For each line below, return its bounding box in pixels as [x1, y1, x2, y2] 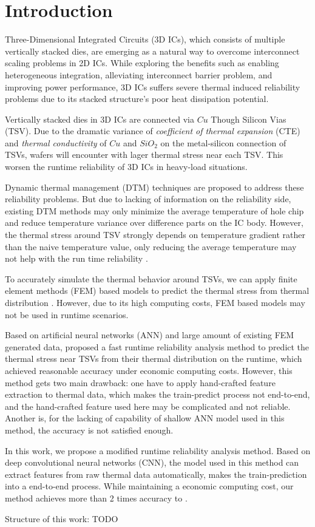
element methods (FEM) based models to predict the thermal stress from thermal [5, 284, 310, 297]
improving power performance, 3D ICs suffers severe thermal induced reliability [5, 80, 300, 93]
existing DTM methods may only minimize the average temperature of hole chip [5, 204, 304, 217]
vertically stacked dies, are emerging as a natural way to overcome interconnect [5, 44, 300, 57]
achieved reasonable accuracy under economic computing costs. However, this [5, 364, 293, 376]
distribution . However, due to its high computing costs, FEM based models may [5, 296, 305, 308]
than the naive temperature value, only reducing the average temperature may [5, 240, 297, 253]
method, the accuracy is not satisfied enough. [5, 423, 174, 436]
